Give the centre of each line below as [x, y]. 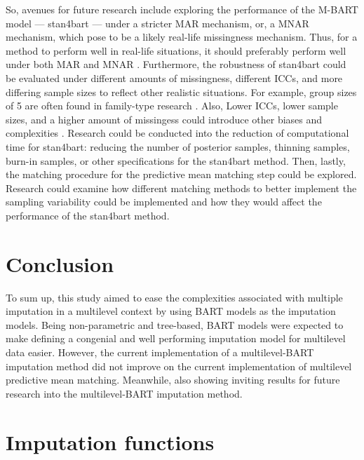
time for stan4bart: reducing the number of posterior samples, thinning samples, [178, 146]
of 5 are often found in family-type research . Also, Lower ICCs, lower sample [172, 106]
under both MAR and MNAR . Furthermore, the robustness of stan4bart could [176, 64]
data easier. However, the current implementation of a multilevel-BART [160, 352]
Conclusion [60, 263]
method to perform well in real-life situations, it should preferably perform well [176, 50]
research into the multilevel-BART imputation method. [124, 393]
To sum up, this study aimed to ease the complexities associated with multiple [174, 297]
